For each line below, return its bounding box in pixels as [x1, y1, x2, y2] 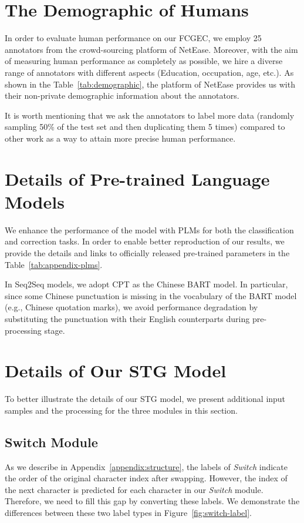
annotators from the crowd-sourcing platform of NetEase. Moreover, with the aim [5, 43, 298, 55]
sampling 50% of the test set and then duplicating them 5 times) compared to [5, 120, 285, 133]
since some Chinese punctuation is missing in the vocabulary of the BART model [5, 289, 297, 301]
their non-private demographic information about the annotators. [5, 89, 239, 102]
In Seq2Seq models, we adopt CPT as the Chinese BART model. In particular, [5, 278, 288, 290]
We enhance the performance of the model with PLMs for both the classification [5, 223, 294, 236]
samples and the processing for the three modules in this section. [5, 404, 238, 416]
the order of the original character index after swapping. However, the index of [5, 472, 288, 484]
